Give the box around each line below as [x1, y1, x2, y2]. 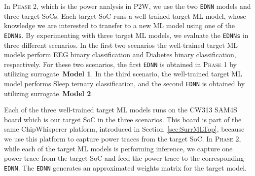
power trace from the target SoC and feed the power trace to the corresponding [4, 153, 244, 163]
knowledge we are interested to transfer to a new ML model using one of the [4, 20, 235, 31]
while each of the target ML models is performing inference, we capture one [4, 143, 233, 153]
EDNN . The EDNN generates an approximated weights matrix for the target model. [4, 162, 247, 173]
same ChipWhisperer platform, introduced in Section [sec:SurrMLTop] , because [4, 124, 245, 134]
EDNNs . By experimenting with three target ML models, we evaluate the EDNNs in [4, 30, 249, 40]
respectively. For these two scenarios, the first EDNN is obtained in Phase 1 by [4, 59, 237, 69]
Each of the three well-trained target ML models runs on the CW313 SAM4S [4, 105, 237, 115]
